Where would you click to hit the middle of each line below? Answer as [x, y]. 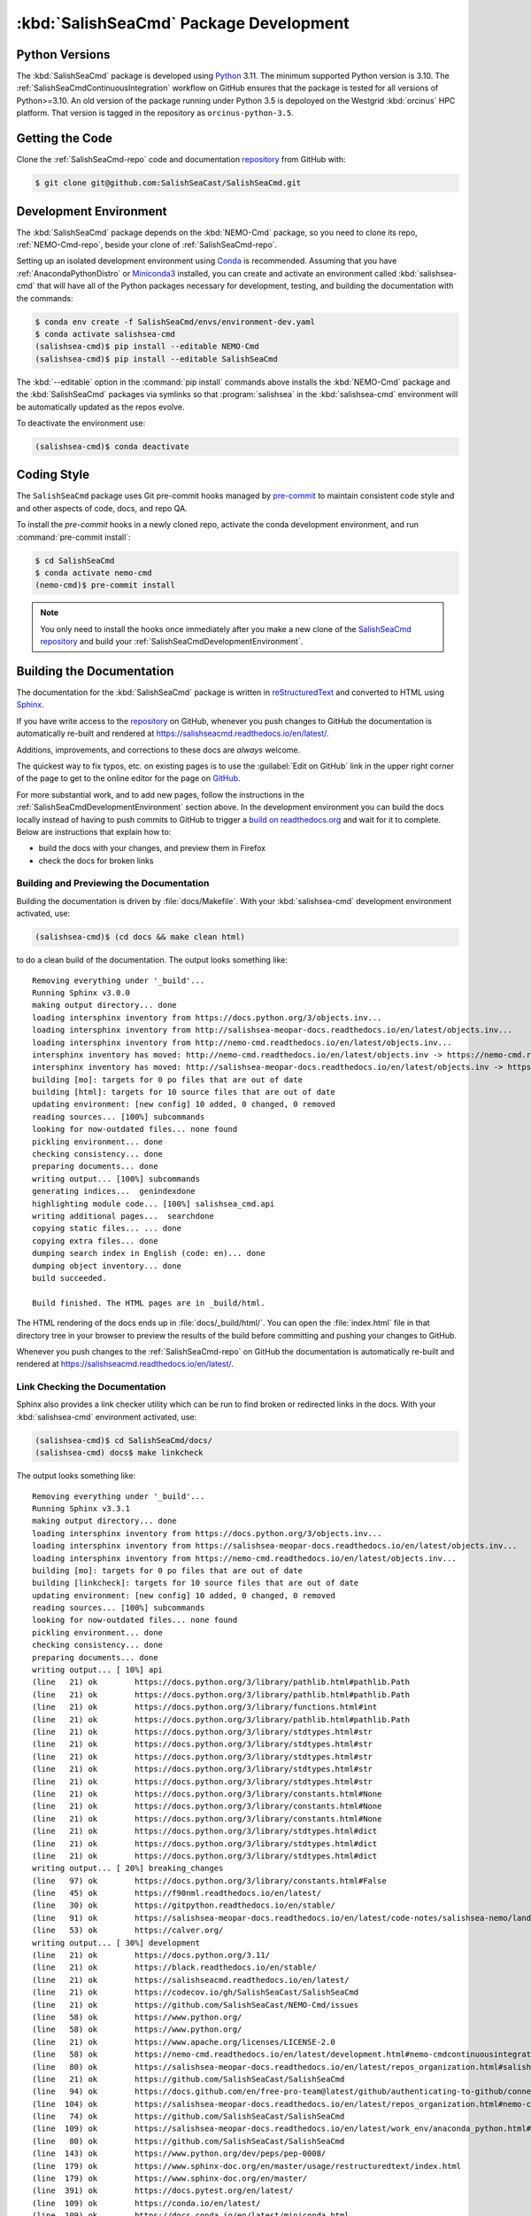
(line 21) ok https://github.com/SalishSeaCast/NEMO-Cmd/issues [196, 2005]
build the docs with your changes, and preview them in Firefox [152, 848]
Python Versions [63, 55]
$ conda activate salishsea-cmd [105, 334]
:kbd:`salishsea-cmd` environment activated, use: [107, 1416]
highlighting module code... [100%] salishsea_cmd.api [154, 1204]
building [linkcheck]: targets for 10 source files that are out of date [196, 1583]
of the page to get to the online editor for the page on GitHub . [128, 778]
